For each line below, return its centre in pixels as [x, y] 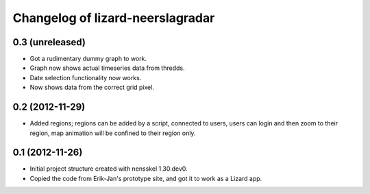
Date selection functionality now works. [86, 77]
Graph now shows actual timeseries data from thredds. [107, 68]
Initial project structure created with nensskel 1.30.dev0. [109, 169]
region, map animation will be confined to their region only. [113, 133]
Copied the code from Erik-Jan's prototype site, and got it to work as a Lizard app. [146, 178]
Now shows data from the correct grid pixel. [92, 87]
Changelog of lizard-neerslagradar [114, 18]
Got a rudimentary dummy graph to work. [88, 59]
